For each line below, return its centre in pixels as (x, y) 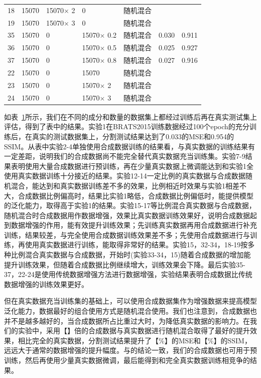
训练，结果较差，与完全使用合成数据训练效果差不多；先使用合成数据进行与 (127, 234)
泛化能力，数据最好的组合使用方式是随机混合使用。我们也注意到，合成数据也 (130, 311)
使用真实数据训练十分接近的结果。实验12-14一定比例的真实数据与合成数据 (125, 176)
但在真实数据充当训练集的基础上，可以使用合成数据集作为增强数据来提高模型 (130, 301)
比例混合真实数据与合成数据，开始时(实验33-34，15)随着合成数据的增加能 (131, 255)
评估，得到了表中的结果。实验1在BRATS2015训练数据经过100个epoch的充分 (127, 126)
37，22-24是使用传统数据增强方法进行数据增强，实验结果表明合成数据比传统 (128, 274)
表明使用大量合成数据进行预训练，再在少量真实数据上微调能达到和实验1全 (132, 166)
